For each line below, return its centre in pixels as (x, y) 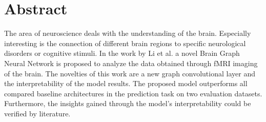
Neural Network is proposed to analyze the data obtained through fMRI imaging (131, 63)
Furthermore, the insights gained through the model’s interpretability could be (128, 103)
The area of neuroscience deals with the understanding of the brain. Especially (128, 33)
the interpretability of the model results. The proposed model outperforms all (126, 83)
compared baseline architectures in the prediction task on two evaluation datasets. (133, 93)
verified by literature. (37, 113)
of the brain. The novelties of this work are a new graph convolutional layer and (130, 73)
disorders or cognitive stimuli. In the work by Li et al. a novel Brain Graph (122, 53)
